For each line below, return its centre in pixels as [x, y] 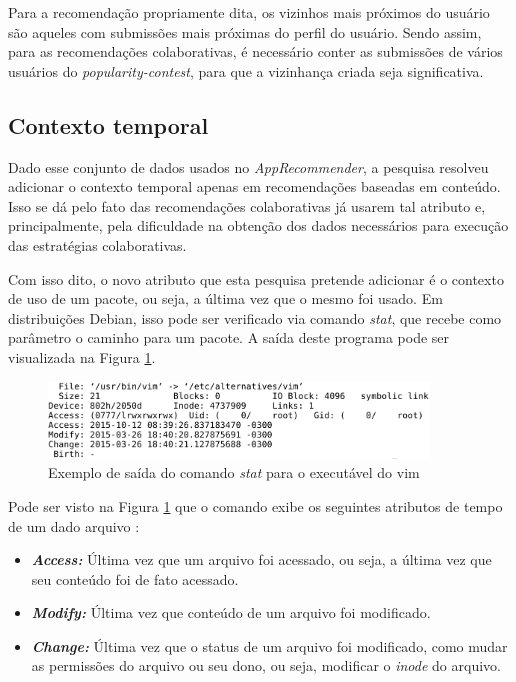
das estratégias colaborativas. [97, 244]
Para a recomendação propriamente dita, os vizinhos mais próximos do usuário [249, 12]
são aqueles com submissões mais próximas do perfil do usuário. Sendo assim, [245, 31]
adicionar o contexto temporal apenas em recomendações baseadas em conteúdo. [254, 186]
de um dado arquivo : [74, 525]
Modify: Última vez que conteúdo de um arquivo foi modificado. [231, 612]
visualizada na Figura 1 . [82, 356]
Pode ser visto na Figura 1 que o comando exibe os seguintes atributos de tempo [255, 505]
